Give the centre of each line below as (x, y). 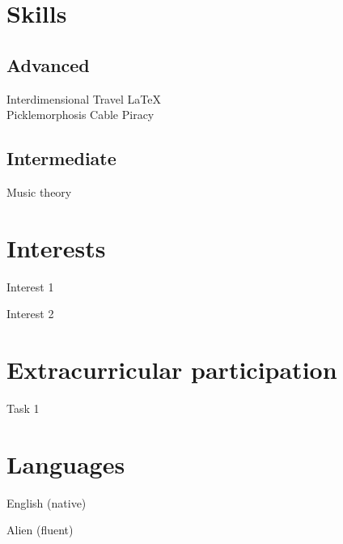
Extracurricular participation (172, 370)
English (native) (47, 502)
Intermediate (61, 158)
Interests (56, 247)
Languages (66, 463)
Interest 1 (30, 286)
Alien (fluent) (40, 530)
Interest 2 (30, 314)
